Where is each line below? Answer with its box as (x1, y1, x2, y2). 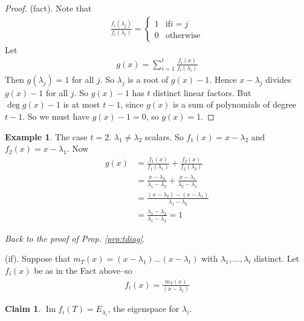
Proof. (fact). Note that (5, 2, 92, 14)
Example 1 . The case (5, 130, 88, 143)
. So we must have (22, 110, 90, 123)
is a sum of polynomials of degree (173, 98, 297, 111)
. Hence (209, 73, 237, 85)
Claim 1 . (5, 302, 41, 315)
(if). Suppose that (5, 252, 71, 265)
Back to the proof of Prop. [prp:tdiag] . (5, 232, 145, 244)
